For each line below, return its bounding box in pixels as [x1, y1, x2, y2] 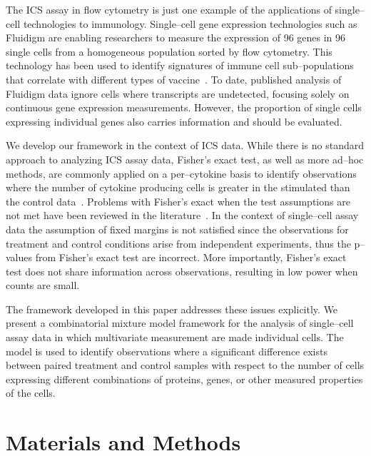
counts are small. [6, 278, 80, 293]
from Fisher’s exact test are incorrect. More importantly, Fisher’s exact [35, 250, 347, 265]
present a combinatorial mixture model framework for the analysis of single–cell [6, 315, 354, 330]
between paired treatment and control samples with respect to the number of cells [6, 358, 365, 373]
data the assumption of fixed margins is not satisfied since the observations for [6, 221, 349, 236]
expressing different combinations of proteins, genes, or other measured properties [6, 371, 363, 386]
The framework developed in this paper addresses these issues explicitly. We [6, 301, 338, 316]
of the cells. [6, 385, 56, 400]
